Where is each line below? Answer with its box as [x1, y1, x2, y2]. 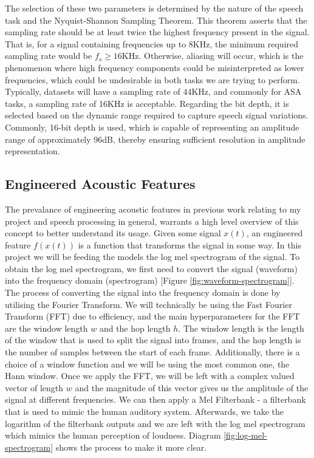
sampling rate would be [5, 49, 92, 62]
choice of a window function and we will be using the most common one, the [5, 357, 290, 370]
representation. [5, 145, 60, 157]
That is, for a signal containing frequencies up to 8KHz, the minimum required [5, 37, 299, 50]
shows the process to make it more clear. [55, 440, 207, 453]
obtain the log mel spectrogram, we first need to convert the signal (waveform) [5, 262, 298, 275]
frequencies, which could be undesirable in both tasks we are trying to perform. [5, 73, 300, 86]
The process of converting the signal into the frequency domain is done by [5, 286, 281, 299]
